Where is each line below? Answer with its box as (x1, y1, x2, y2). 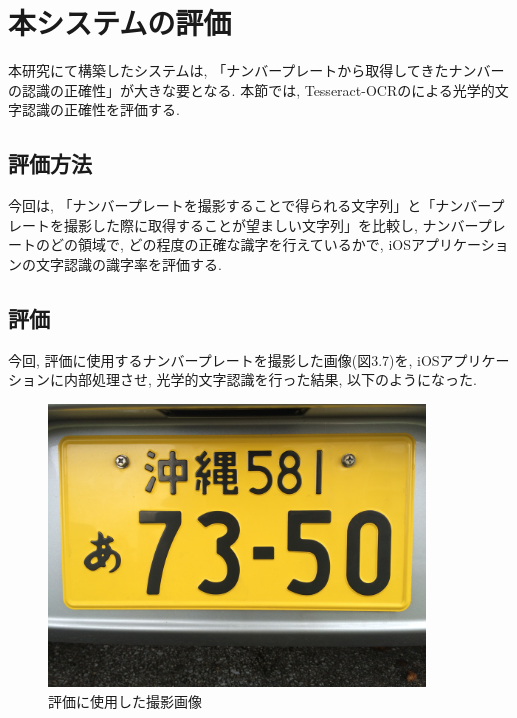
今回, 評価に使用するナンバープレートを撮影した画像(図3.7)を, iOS (8, 349, 440, 370)
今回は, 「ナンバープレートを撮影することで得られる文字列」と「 (8, 195, 436, 216)
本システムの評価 (8, 2, 232, 43)
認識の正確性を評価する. (21, 99, 180, 120)
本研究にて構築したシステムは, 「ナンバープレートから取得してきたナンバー (8, 60, 505, 81)
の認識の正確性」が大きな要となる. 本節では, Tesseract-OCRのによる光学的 (8, 79, 495, 100)
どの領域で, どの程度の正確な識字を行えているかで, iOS (49, 234, 411, 255)
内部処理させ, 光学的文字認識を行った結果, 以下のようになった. (63, 369, 477, 390)
